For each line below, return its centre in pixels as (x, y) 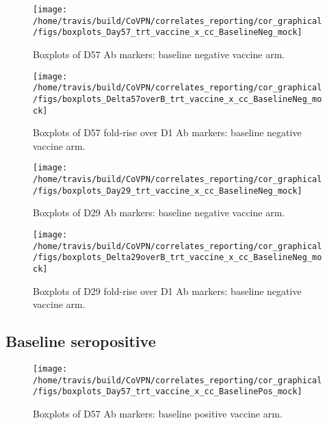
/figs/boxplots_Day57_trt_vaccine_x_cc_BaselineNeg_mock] (168, 33)
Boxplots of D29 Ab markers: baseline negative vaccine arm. (159, 212)
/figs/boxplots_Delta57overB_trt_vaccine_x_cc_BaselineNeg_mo (178, 99)
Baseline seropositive (81, 341)
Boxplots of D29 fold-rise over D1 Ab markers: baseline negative (167, 291)
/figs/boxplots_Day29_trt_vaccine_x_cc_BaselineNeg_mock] (168, 191)
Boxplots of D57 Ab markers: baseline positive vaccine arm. (158, 413)
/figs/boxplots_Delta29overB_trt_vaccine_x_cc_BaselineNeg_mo (178, 258)
